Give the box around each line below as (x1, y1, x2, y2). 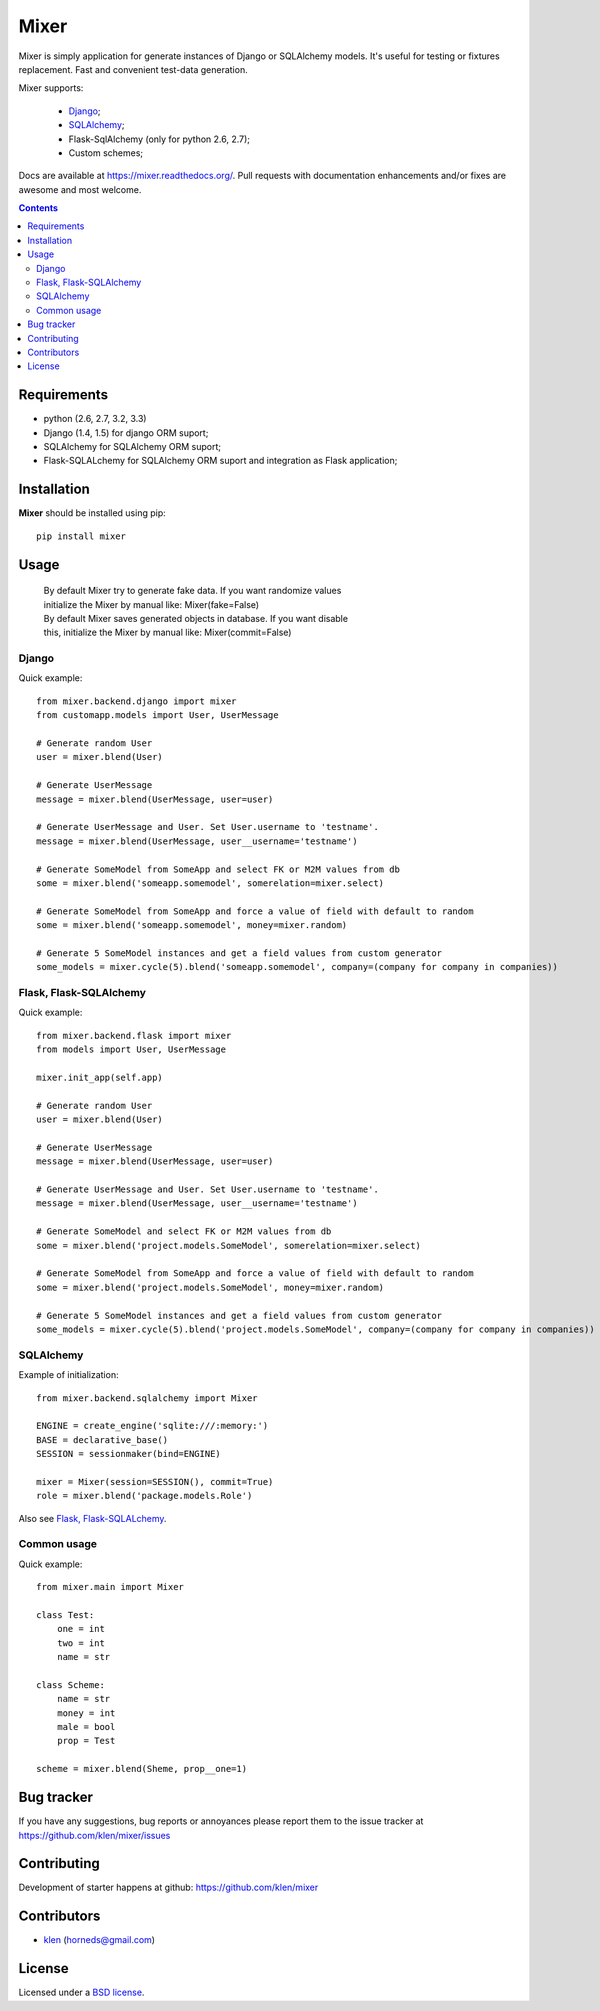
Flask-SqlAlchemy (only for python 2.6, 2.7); (68, 133, 250, 145)
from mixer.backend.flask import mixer (36, 1030, 232, 1041)
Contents (18, 202, 59, 214)
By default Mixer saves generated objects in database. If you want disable (43, 612, 349, 624)
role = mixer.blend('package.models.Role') (36, 1490, 253, 1502)
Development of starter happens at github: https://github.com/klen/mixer (18, 1881, 319, 1894)
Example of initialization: (18, 1369, 119, 1381)
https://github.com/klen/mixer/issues (18, 1829, 171, 1841)
